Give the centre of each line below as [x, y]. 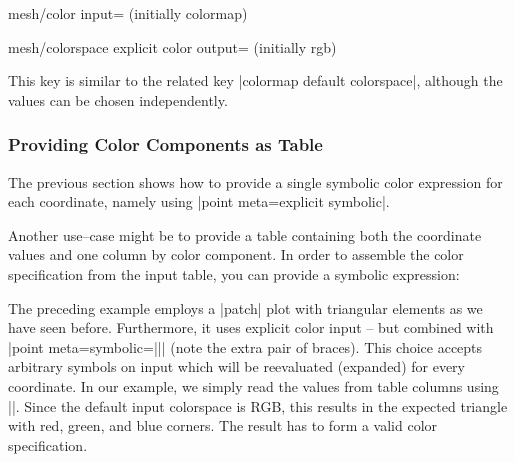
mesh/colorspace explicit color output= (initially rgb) [172, 46]
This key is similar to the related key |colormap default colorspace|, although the [255, 80]
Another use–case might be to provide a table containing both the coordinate [245, 234]
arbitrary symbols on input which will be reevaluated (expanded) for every [236, 366]
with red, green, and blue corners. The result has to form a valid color [223, 425]
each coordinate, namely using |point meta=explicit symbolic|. [199, 201]
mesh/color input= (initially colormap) [128, 13]
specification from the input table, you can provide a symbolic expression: [234, 273]
